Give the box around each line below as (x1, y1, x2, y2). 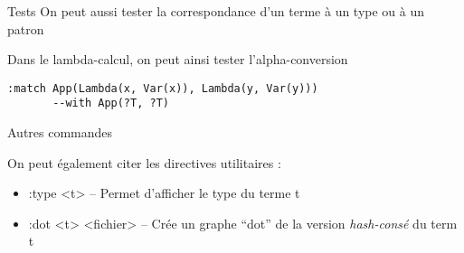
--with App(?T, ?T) (52, 97, 169, 110)
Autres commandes (7, 123, 113, 142)
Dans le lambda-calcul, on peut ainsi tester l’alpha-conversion (7, 50, 348, 69)
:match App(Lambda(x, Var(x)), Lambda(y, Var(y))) (7, 81, 318, 95)
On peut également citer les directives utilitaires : (7, 153, 281, 172)
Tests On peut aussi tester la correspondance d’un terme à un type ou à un (7, 2, 425, 20)
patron (7, 19, 44, 38)
